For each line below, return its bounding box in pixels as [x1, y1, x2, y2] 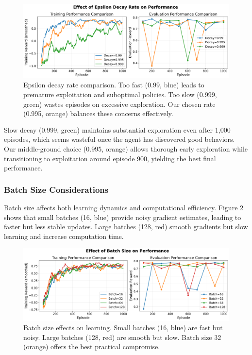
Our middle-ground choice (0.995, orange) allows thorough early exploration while [4, 143, 248, 153]
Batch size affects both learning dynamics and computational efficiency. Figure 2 [4, 202, 244, 212]
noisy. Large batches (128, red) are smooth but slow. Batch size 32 [23, 332, 221, 342]
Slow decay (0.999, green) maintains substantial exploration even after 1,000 [4, 124, 231, 135]
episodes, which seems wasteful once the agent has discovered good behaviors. [4, 134, 235, 144]
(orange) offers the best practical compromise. [23, 341, 160, 352]
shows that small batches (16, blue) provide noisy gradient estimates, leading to [4, 212, 241, 222]
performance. [4, 163, 43, 173]
